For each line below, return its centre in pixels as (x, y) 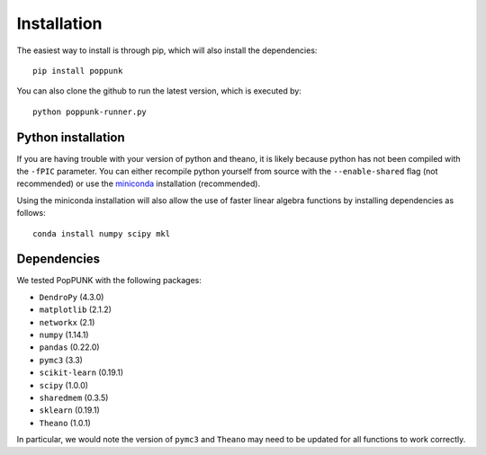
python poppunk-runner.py (90, 112)
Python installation (71, 137)
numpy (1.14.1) (64, 335)
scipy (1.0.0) (64, 385)
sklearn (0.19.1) (70, 410)
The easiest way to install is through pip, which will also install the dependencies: (167, 50)
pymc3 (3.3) (61, 360)
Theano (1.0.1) (65, 423)
